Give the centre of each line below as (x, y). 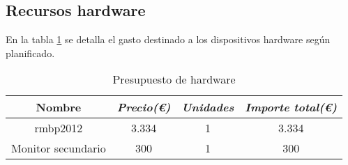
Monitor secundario (59, 148)
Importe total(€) (291, 107)
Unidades (208, 107)
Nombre (59, 107)
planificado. (30, 53)
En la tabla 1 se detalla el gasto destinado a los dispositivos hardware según (168, 39)
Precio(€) (144, 107)
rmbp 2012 (59, 128)
